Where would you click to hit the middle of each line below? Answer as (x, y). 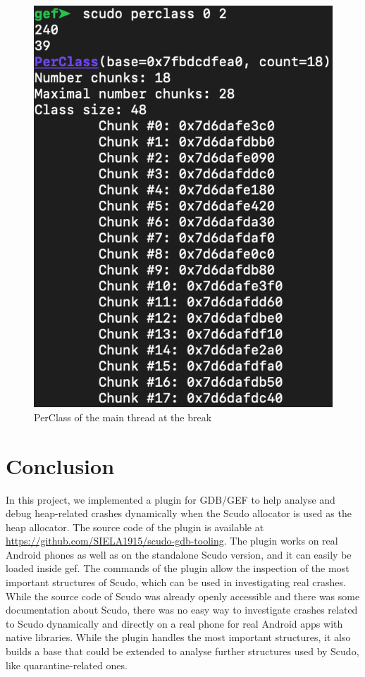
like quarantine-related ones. (67, 665)
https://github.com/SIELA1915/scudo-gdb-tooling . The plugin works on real (172, 541)
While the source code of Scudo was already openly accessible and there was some (183, 596)
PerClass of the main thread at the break (123, 417)
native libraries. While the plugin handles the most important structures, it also (178, 637)
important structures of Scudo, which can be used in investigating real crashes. (176, 582)
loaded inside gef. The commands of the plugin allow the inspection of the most (178, 568)
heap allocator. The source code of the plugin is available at (135, 527)
